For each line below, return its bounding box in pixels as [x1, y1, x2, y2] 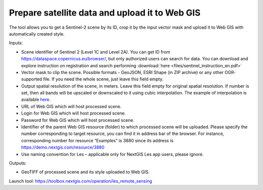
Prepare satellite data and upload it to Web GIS [9, 7, 201, 18]
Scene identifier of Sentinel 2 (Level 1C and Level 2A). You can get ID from [21, 49, 170, 55]
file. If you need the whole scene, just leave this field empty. [43, 76, 164, 82]
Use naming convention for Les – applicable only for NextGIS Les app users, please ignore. [21, 151, 204, 157]
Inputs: [9, 40, 23, 46]
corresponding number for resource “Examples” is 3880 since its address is [21, 137, 174, 143]
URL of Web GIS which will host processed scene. [21, 103, 122, 109]
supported [21, 76, 42, 82]
